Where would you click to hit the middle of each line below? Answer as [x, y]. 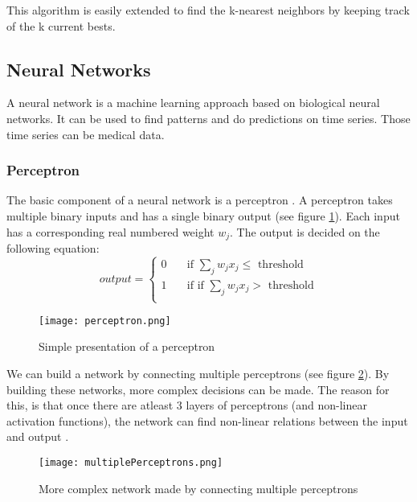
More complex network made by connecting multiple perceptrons [198, 488]
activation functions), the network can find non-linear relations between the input [207, 420]
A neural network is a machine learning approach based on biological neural [193, 103]
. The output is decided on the [305, 231]
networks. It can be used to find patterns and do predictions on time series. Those [208, 118]
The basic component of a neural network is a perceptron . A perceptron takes [200, 200]
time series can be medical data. [86, 134]
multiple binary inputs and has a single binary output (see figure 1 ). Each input [203, 215]
